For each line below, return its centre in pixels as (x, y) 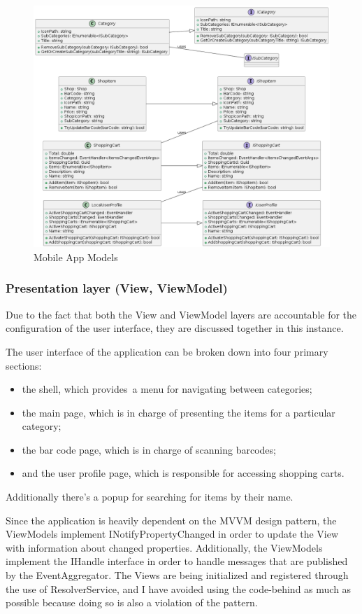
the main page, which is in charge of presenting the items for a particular (179, 412)
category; (42, 426)
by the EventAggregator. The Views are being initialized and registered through (177, 575)
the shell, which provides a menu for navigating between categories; (167, 389)
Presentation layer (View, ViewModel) (117, 288)
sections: (24, 365)
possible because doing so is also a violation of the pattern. (132, 602)
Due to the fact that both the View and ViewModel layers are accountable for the (181, 314)
